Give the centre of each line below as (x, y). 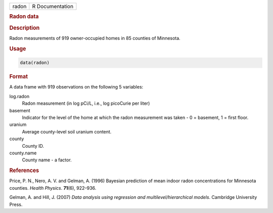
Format (18, 77)
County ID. (33, 146)
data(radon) (35, 63)
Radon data (24, 17)
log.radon (19, 96)
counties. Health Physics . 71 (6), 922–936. (53, 188)
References (24, 171)
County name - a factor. (47, 160)
